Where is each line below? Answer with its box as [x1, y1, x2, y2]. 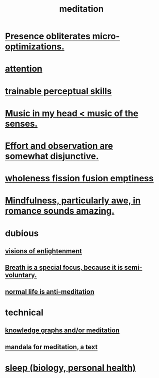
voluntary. [5, 271, 37, 279]
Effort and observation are [5, 140, 113, 151]
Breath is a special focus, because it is [5, 263, 123, 272]
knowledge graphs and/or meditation [5, 326, 120, 335]
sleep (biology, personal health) [5, 362, 136, 373]
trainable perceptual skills [5, 86, 112, 97]
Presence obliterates [5, 31, 91, 42]
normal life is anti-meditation [5, 288, 95, 296]
